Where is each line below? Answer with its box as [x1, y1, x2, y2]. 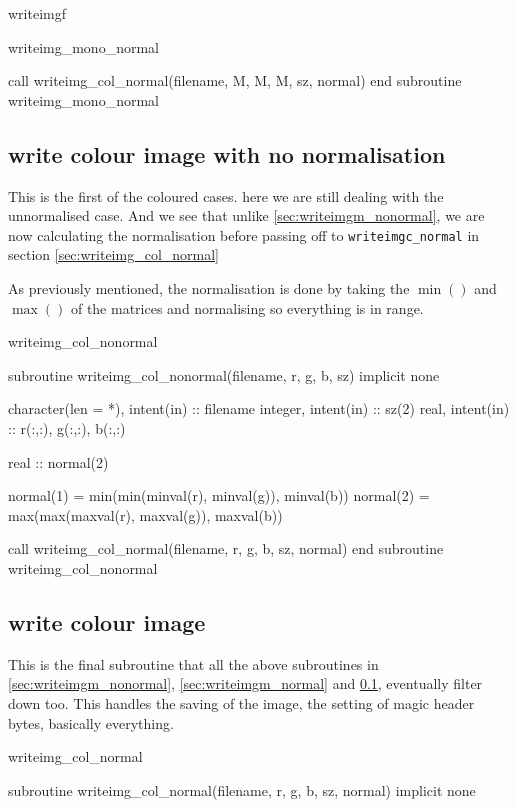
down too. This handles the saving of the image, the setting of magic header [8, 692, 475, 713]
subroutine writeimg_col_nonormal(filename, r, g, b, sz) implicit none [8, 364, 440, 385]
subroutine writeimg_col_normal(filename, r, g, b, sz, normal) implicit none [8, 779, 476, 800]
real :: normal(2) [8, 451, 109, 472]
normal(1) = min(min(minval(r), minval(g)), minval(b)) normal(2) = [8, 485, 430, 506]
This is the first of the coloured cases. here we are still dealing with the [8, 185, 444, 206]
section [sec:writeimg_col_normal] [8, 244, 219, 265]
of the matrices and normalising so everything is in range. [70, 297, 424, 318]
